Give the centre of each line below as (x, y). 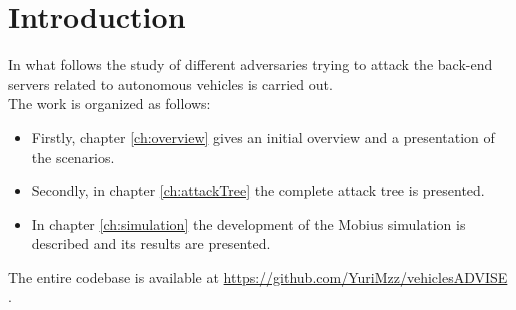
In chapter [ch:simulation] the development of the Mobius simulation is (248, 223)
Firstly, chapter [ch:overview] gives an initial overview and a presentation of (263, 136)
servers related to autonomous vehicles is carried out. (170, 83)
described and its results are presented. (151, 243)
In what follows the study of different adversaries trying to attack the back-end (250, 64)
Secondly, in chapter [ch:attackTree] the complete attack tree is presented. (258, 190)
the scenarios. (73, 156)
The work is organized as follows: (109, 103)
